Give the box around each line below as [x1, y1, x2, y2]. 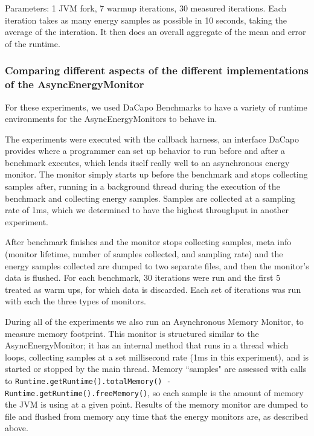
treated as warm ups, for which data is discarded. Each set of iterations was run [5, 283, 301, 295]
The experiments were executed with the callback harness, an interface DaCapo [5, 132, 300, 145]
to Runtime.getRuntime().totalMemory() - [5, 374, 171, 386]
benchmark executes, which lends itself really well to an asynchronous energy [5, 156, 290, 168]
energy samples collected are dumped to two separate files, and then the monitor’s [5, 259, 309, 272]
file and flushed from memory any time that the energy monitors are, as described [5, 409, 309, 422]
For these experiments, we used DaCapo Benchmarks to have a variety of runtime [5, 100, 307, 113]
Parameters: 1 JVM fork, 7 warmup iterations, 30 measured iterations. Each [5, 2, 287, 14]
